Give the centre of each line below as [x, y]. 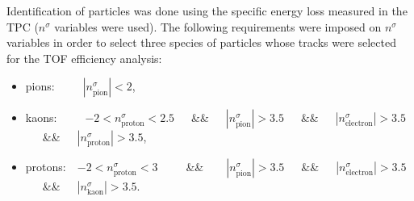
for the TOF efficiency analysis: [84, 58]
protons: [46, 167]
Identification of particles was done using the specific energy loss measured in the [207, 10]
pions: [40, 86]
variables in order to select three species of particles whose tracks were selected [201, 42]
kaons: [41, 117]
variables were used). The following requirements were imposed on [218, 26]
